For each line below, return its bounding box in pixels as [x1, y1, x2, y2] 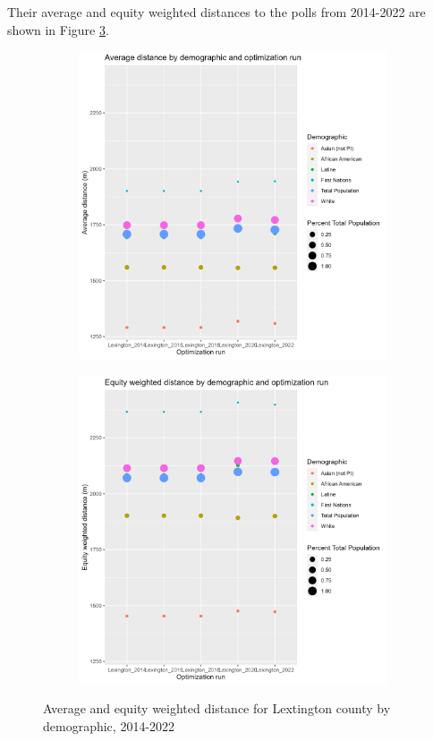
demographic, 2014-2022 [43, 716, 175, 735]
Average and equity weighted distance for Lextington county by [43, 699, 391, 718]
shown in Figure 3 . [7, 20, 109, 38]
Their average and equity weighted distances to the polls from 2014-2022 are [7, 3, 426, 21]
